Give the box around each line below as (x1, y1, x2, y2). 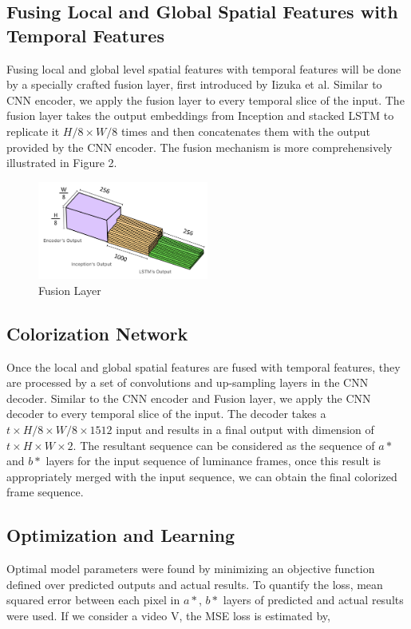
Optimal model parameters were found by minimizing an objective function (6, 560, 375, 577)
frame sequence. (6, 484, 84, 500)
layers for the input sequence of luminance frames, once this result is (45, 452, 381, 469)
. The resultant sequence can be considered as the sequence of (73, 436, 375, 453)
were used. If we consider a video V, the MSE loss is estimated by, (6, 607, 330, 623)
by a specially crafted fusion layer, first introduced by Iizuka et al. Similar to (6, 76, 382, 93)
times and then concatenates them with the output (121, 122, 370, 139)
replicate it (6, 122, 60, 139)
